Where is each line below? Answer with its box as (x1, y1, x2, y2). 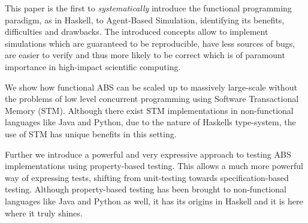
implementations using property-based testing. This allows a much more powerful (5, 159, 303, 172)
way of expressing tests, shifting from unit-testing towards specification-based (5, 171, 289, 183)
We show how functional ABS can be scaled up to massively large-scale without (5, 80, 297, 93)
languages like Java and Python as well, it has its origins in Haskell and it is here (5, 194, 303, 207)
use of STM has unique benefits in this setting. (5, 127, 177, 140)
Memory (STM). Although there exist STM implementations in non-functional (5, 104, 294, 116)
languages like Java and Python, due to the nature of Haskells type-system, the (5, 116, 296, 128)
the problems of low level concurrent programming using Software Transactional (5, 92, 299, 105)
